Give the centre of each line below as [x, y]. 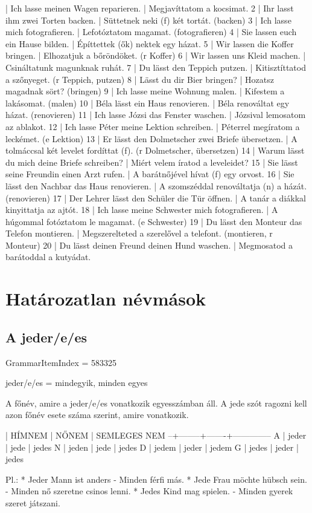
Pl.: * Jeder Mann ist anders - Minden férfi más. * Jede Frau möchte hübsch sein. [156, 479]
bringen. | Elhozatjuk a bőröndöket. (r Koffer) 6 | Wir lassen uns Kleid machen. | [156, 55]
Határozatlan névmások [106, 299]
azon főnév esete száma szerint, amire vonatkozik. [97, 415]
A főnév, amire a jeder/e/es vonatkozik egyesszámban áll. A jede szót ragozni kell [156, 403]
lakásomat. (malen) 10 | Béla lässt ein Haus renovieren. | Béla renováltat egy [148, 103]
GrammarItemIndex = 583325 [61, 362]
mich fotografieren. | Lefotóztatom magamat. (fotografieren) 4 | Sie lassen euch [151, 32]
